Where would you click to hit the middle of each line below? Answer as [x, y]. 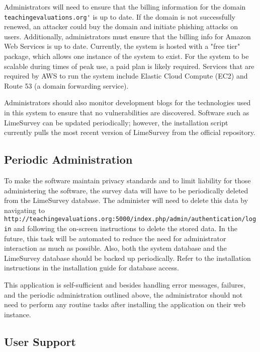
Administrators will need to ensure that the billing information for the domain [125, 7]
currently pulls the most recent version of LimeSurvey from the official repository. [130, 132]
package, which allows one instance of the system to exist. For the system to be [126, 56]
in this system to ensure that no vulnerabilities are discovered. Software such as [127, 112]
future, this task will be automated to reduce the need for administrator [115, 238]
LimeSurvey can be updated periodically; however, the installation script [116, 122]
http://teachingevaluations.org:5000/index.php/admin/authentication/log [130, 219]
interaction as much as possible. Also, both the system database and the [115, 248]
